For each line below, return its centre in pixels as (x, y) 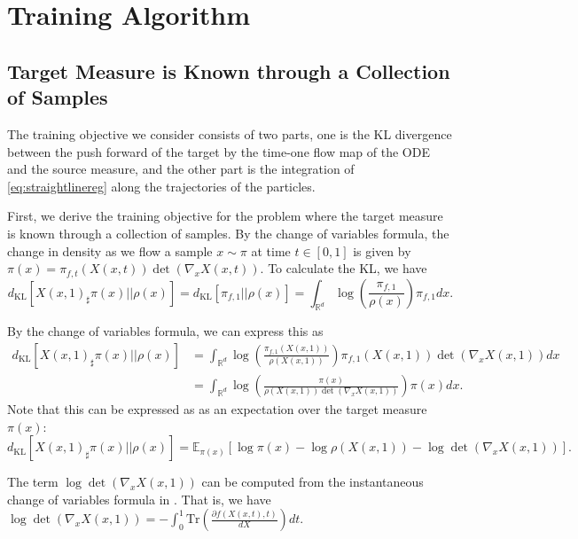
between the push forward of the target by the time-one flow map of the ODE (219, 151)
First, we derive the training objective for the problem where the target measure (225, 216)
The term (33, 482)
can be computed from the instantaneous (312, 482)
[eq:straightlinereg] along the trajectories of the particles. (161, 186)
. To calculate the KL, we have (344, 268)
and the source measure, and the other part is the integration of (181, 169)
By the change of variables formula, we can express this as (165, 331)
